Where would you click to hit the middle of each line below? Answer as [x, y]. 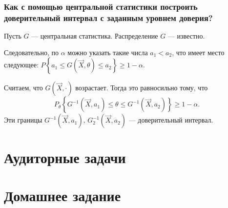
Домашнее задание [62, 195]
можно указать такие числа [108, 52]
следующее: [21, 65]
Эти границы [23, 120]
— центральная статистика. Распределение [95, 36]
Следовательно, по [31, 52]
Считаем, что [23, 88]
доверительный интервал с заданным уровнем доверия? [108, 17]
